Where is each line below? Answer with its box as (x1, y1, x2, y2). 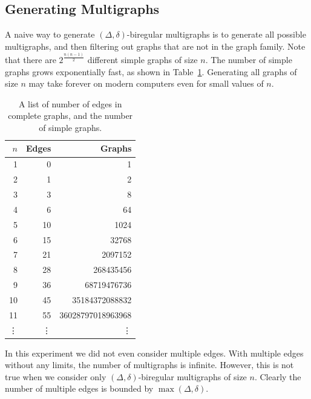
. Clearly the (254, 370, 301, 383)
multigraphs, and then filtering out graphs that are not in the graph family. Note (5, 39, 306, 52)
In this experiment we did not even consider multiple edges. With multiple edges (5, 346, 304, 359)
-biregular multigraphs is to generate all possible (126, 28, 306, 41)
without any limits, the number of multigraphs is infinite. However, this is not (5, 358, 294, 371)
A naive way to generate (5, 28, 95, 41)
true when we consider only (5, 370, 106, 383)
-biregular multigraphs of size (138, 370, 247, 383)
